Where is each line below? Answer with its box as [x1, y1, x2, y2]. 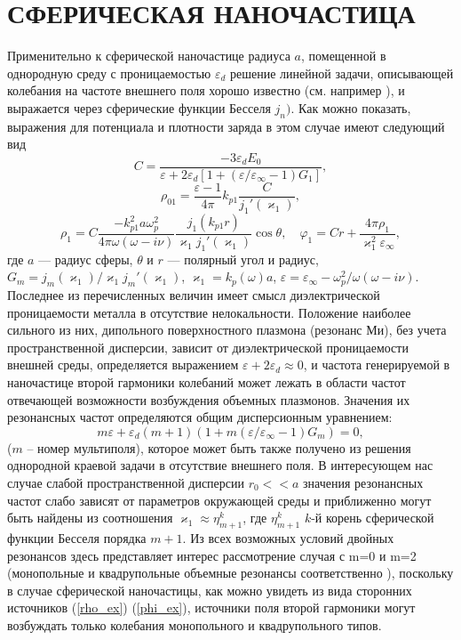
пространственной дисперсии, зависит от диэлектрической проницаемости [7, 337, 409, 356]
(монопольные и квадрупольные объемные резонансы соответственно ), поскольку [7, 563, 454, 582]
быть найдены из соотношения [7, 508, 173, 527]
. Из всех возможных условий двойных [182, 528, 394, 547]
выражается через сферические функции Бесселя [7, 98, 271, 117]
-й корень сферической [311, 508, 434, 527]
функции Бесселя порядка [7, 528, 147, 547]
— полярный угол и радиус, [167, 249, 319, 268]
